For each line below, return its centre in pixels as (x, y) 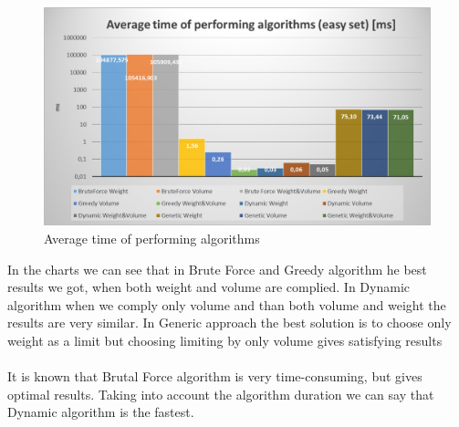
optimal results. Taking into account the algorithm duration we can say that (221, 394)
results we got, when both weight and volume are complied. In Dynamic (209, 287)
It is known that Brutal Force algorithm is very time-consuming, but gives (215, 376)
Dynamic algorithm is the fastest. (101, 412)
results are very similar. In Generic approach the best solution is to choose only (229, 323)
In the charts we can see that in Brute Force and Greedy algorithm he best (217, 269)
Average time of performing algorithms (152, 238)
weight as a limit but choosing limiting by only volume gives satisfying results (225, 340)
